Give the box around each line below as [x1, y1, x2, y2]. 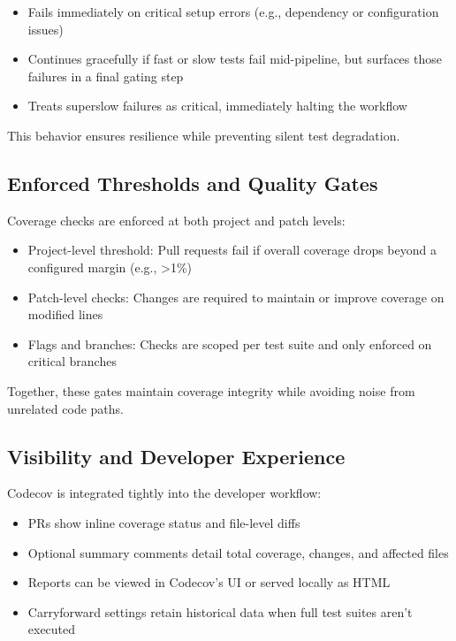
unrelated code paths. [7, 399, 124, 417]
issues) [27, 19, 64, 38]
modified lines [27, 305, 103, 324]
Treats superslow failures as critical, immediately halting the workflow [27, 96, 407, 115]
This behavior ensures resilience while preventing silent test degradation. [7, 126, 400, 144]
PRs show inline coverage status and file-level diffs [27, 513, 300, 531]
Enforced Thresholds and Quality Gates [7, 169, 378, 196]
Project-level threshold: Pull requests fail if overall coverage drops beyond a [27, 240, 437, 259]
